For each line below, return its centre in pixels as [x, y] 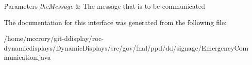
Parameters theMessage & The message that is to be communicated [105, 6]
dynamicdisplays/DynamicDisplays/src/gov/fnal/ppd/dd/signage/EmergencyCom [126, 47]
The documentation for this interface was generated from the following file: [115, 22]
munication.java [27, 57]
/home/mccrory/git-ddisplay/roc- [54, 38]
